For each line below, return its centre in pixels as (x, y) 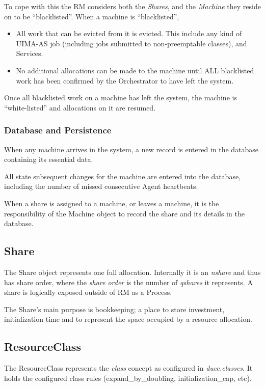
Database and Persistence (58, 130)
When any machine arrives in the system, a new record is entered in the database (131, 149)
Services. (30, 53)
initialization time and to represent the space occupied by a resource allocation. (128, 319)
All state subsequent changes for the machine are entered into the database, (123, 176)
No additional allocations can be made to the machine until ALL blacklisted (135, 70)
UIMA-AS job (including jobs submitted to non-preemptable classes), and (131, 43)
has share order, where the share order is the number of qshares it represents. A (128, 282)
